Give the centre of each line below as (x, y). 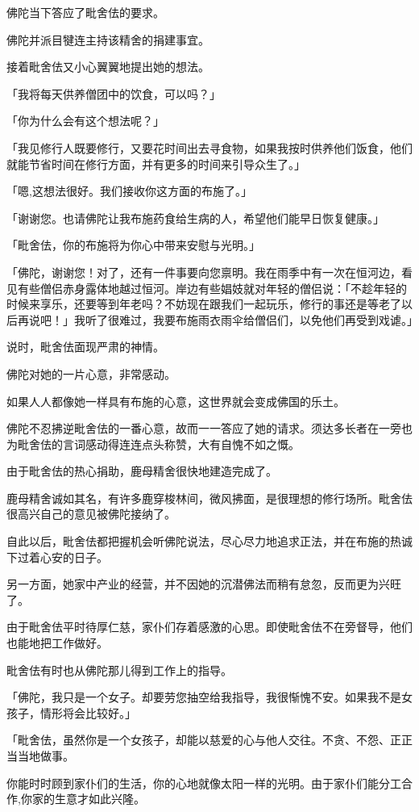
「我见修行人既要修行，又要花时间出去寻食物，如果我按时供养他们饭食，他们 (209, 147)
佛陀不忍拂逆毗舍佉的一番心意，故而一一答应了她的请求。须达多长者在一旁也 (209, 428)
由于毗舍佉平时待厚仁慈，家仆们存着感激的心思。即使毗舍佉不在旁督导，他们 (209, 627)
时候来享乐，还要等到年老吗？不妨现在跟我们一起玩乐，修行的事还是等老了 (204, 304)
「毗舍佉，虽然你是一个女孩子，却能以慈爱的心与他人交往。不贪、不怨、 (198, 740)
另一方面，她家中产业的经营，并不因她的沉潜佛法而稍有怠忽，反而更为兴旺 (204, 584)
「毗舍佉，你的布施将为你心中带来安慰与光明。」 (133, 245)
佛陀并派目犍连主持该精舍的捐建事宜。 (108, 39)
